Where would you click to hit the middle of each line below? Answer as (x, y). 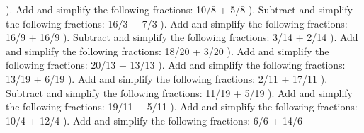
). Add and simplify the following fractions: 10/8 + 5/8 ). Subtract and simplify (179, 9)
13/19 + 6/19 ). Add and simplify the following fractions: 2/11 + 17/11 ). (167, 78)
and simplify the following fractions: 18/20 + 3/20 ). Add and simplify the (167, 51)
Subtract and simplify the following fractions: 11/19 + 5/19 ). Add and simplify (179, 92)
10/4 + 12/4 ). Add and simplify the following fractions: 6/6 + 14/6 (154, 120)
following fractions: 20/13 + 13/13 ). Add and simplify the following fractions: (176, 65)
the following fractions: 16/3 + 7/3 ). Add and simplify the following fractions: (177, 23)
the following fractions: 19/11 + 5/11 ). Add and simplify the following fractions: (182, 106)
